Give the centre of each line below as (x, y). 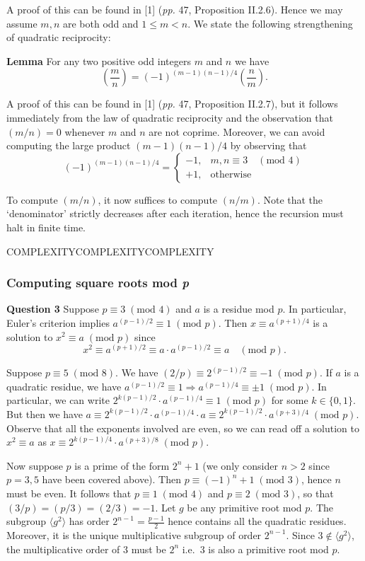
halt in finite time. (46, 227)
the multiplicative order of (63, 549)
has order (89, 521)
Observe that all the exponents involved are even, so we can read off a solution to (183, 428)
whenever (85, 131)
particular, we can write (58, 400)
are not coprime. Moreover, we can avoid (237, 131)
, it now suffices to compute (158, 199)
